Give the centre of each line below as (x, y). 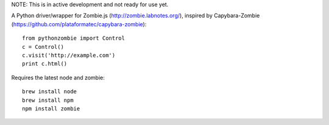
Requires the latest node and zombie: (58, 77)
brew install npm (48, 100)
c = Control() (43, 47)
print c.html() (45, 64)
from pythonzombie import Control (73, 38)
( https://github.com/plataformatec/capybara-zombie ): (79, 24)
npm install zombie (51, 109)
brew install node (50, 92)
